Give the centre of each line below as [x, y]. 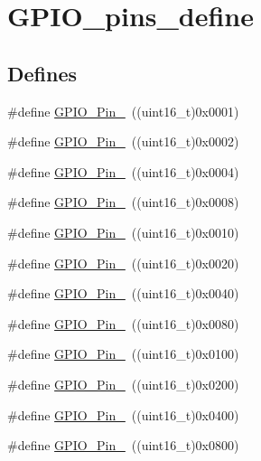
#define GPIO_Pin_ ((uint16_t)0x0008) [123, 202]
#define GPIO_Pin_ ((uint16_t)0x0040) [123, 293]
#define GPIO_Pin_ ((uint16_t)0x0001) [123, 111]
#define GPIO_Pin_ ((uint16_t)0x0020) [123, 263]
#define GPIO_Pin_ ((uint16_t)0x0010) [123, 232]
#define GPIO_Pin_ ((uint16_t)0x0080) [123, 323]
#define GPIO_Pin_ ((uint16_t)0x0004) [123, 171]
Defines [42, 73]
